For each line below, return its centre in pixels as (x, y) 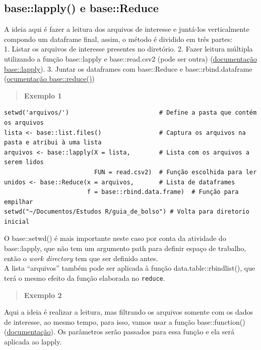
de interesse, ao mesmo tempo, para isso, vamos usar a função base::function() (125, 321)
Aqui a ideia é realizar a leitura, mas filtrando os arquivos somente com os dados (129, 312)
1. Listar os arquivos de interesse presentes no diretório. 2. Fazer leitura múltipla (128, 49)
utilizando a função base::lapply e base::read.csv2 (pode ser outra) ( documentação (130, 58)
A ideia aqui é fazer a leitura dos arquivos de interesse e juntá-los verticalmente (127, 29)
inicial (17, 221)
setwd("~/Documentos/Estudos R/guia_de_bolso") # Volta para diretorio (127, 212)
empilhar (19, 202)
